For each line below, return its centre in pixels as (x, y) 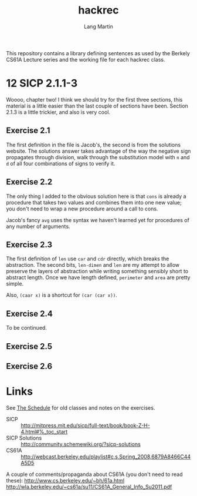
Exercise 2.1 (28, 131)
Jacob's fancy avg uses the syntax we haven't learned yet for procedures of (98, 220)
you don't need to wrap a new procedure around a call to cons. (82, 209)
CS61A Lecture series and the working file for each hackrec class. (86, 59)
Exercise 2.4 (29, 314)
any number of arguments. (38, 226)
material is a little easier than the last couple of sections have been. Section (97, 106)
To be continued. (26, 328)
